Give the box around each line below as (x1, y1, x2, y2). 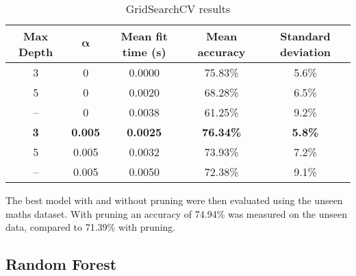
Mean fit (120, 28, 168, 44)
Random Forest (5, 253, 117, 275)
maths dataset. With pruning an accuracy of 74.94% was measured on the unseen (5, 206, 348, 221)
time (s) (122, 44, 166, 60)
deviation (279, 44, 331, 60)
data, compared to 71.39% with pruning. (5, 220, 176, 234)
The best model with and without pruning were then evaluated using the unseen (5, 193, 343, 207)
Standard (280, 28, 331, 44)
